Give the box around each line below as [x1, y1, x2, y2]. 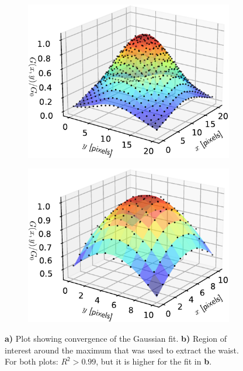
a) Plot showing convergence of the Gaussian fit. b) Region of [5, 332, 227, 344]
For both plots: [5, 355, 58, 367]
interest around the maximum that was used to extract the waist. [5, 343, 239, 356]
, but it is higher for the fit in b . [96, 355, 212, 367]
